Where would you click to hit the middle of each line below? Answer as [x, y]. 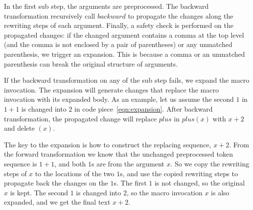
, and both [70, 163]
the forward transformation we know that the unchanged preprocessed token [118, 154]
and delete [19, 128]
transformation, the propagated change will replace [80, 118]
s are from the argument [128, 163]
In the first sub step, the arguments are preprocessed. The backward [106, 6]
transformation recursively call [50, 15]
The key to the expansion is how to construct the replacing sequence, [108, 144]
